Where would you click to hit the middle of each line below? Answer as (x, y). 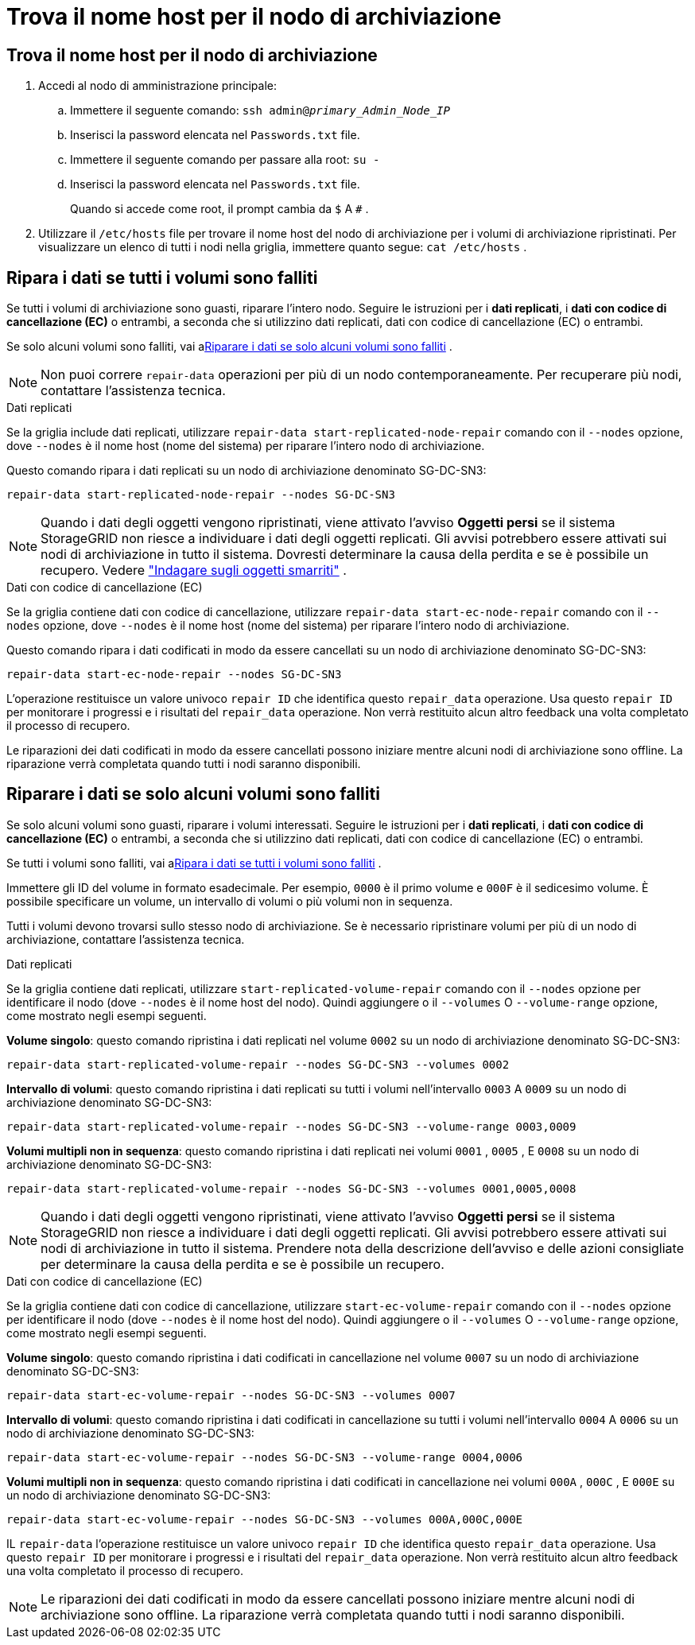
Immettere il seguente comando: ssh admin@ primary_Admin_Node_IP (260, 111)
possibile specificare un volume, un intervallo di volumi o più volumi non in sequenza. (230, 901)
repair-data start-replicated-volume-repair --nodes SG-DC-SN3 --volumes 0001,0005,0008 (291, 1188)
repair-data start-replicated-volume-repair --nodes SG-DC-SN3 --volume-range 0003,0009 (291, 1126)
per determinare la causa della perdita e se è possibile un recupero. (243, 1264)
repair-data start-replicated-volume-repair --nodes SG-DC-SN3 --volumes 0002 (258, 1064)
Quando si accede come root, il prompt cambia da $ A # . (219, 209)
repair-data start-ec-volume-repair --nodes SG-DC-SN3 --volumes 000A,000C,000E (265, 1519)
